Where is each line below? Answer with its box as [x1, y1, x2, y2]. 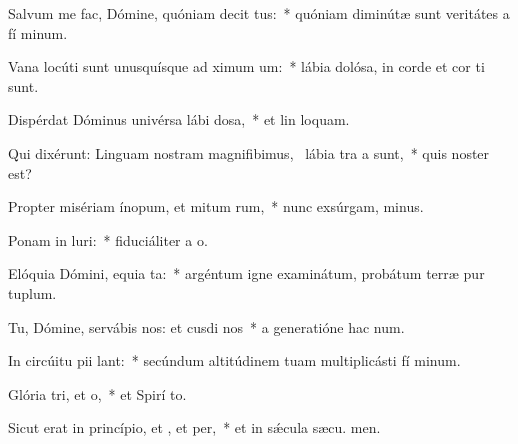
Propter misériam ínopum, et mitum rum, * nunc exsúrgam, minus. [8, 196, 424, 217]
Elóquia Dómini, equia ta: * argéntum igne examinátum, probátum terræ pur [8, 263, 485, 284]
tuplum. [8, 282, 57, 303]
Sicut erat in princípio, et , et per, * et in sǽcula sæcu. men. [8, 417, 381, 438]
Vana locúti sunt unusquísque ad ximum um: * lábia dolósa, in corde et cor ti [8, 56, 485, 77]
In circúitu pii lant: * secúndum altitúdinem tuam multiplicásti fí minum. [8, 350, 461, 371]
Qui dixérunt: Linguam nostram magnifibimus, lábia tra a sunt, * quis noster [8, 142, 490, 163]
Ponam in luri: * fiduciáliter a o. [8, 229, 208, 250]
